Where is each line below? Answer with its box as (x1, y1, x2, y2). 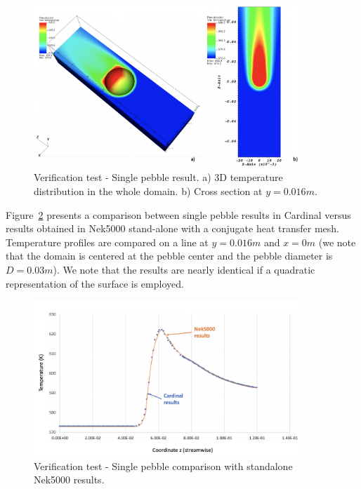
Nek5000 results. (34, 472, 105, 487)
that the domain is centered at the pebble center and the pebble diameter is (6, 248, 333, 263)
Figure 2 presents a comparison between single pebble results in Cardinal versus (6, 207, 351, 222)
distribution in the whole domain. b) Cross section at (34, 184, 263, 199)
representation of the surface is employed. (6, 276, 184, 290)
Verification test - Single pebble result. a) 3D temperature (34, 170, 283, 185)
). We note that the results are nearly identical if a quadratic (53, 262, 315, 277)
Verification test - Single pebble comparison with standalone (34, 458, 293, 473)
